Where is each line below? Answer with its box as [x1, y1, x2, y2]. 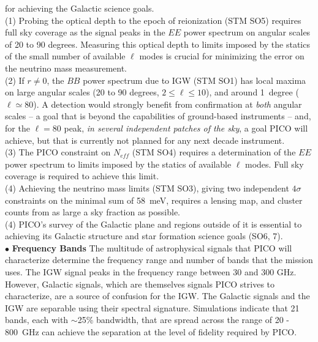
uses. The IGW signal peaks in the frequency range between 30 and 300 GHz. [5, 266, 297, 278]
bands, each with [5, 313, 69, 326]
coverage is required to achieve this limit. [5, 169, 159, 182]
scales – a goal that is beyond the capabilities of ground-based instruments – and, [5, 110, 311, 122]
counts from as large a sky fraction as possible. [5, 206, 181, 218]
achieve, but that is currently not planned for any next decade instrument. [5, 133, 285, 146]
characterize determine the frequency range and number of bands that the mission [5, 253, 313, 266]
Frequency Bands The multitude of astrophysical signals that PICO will [12, 241, 292, 254]
